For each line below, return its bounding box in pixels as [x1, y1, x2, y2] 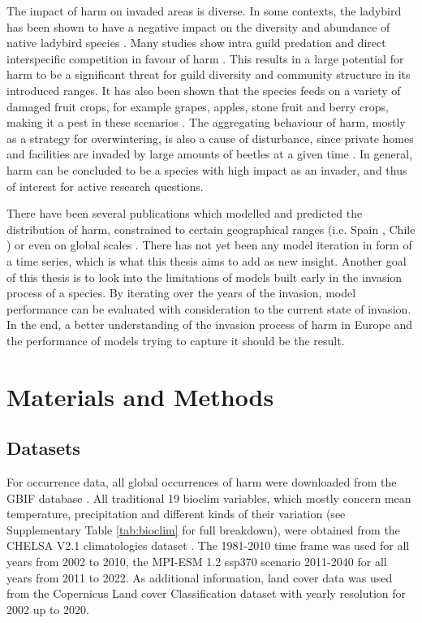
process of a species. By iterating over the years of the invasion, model [6, 284, 356, 301]
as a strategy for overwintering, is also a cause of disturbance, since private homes [6, 129, 414, 146]
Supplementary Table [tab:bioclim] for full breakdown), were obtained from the [6, 521, 400, 538]
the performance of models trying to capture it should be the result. [6, 331, 345, 348]
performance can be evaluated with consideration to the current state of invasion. [6, 300, 411, 317]
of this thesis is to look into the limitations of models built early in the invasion [6, 268, 403, 285]
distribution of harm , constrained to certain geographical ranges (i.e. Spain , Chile [6, 220, 416, 237]
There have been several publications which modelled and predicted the [6, 205, 363, 222]
